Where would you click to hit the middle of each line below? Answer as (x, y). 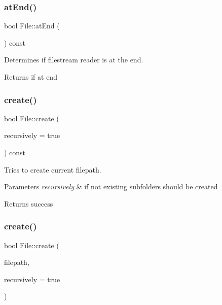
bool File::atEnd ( (32, 26)
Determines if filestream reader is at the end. (74, 60)
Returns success (29, 203)
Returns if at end (31, 77)
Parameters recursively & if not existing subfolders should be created (111, 187)
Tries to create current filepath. (53, 169)
